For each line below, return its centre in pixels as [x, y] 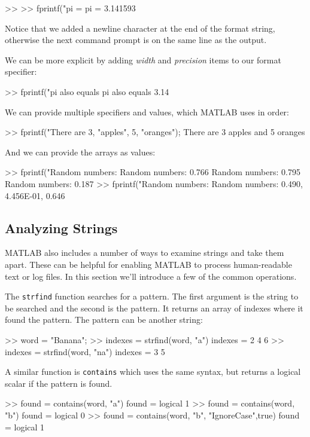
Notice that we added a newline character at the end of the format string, [140, 28]
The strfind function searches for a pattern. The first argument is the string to [152, 296]
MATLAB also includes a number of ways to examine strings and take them [145, 253]
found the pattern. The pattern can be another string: [104, 320]
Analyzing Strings [61, 227]
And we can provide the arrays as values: [80, 152]
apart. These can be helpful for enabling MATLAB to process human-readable [148, 264]
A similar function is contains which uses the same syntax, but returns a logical [153, 372]
